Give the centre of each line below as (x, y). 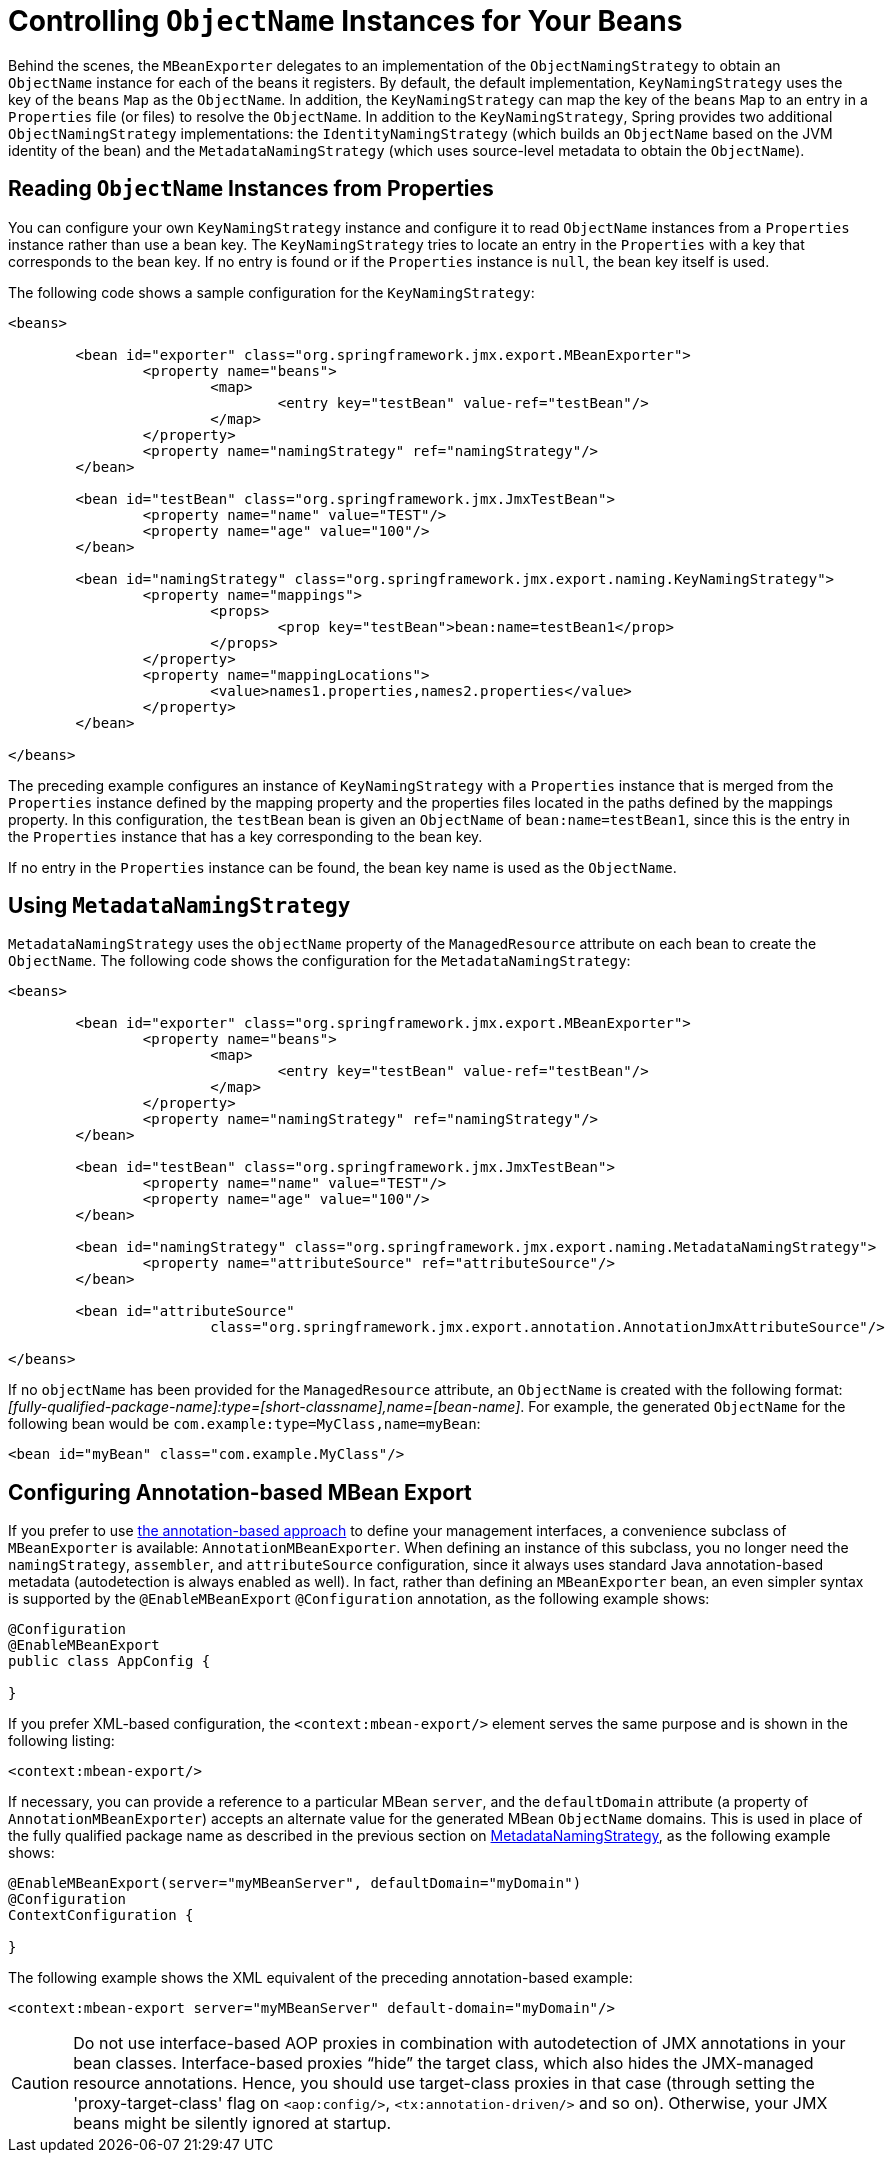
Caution (40, 2083)
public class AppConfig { (109, 1661)
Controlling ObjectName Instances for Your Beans (345, 21)
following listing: (61, 1741)
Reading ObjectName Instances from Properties (251, 189)
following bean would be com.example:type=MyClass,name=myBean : (244, 1424)
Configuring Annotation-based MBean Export (240, 1492)
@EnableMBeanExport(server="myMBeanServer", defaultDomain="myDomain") (295, 1883)
